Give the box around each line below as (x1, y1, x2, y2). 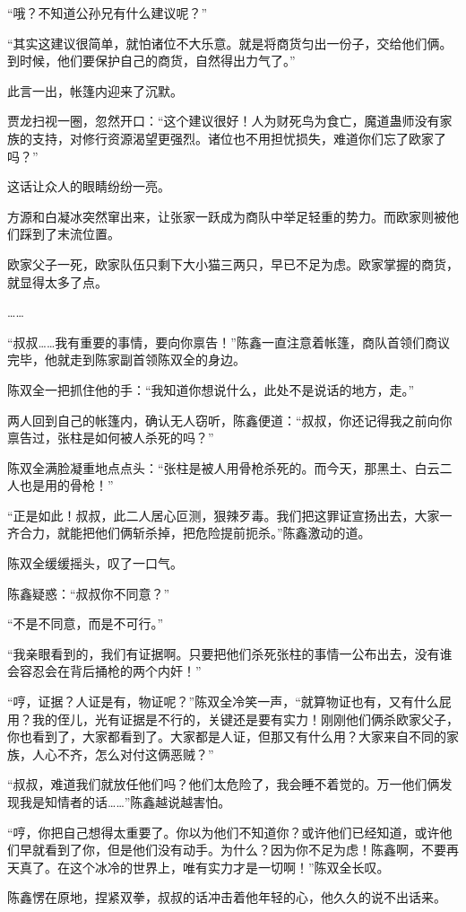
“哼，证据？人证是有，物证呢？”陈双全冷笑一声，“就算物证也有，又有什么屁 (7, 692, 452, 711)
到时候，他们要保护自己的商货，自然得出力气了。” (7, 51, 296, 70)
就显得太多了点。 (7, 272, 108, 291)
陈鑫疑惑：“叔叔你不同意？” (7, 583, 170, 602)
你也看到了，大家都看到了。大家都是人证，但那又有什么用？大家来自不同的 (7, 727, 446, 746)
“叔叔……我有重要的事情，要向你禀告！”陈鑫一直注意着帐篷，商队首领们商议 (7, 332, 450, 351)
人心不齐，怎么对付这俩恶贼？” (31, 744, 214, 763)
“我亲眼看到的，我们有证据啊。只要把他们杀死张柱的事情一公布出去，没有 (7, 644, 440, 662)
